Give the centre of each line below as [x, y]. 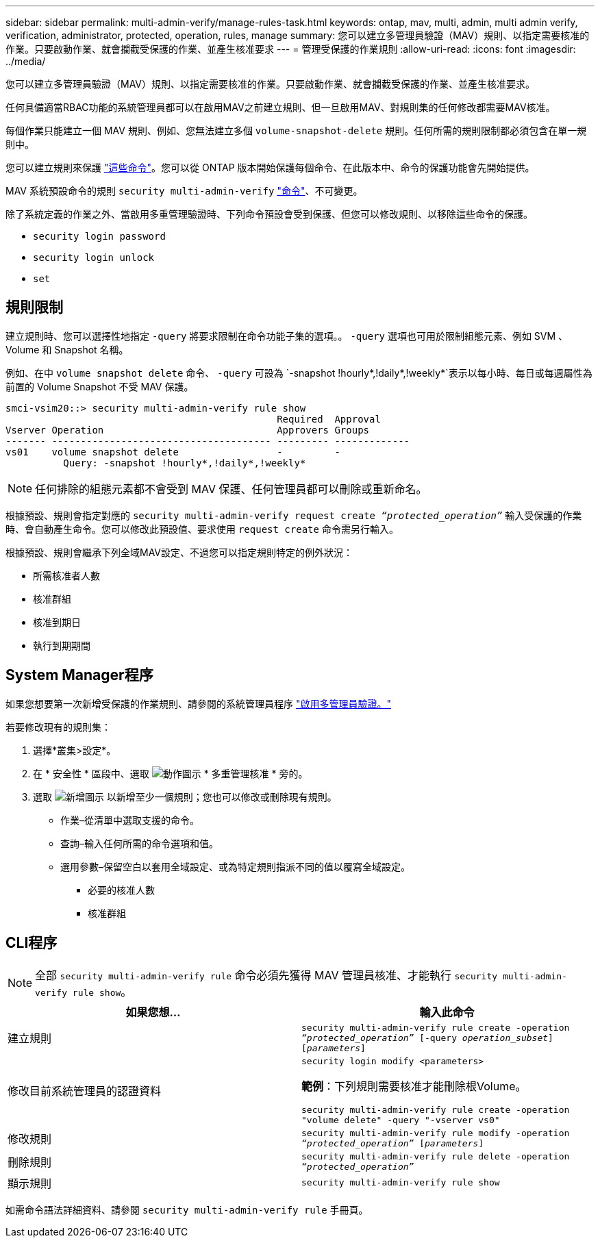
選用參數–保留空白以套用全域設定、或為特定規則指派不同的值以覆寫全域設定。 [235, 866]
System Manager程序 [79, 675]
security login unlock [94, 258]
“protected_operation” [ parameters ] [393, 1143]
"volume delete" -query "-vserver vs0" [401, 1120]
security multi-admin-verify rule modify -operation [436, 1133]
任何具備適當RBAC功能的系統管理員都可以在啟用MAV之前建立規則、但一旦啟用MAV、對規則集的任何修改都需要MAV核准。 [280, 107]
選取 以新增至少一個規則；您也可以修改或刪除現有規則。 [185, 796]
